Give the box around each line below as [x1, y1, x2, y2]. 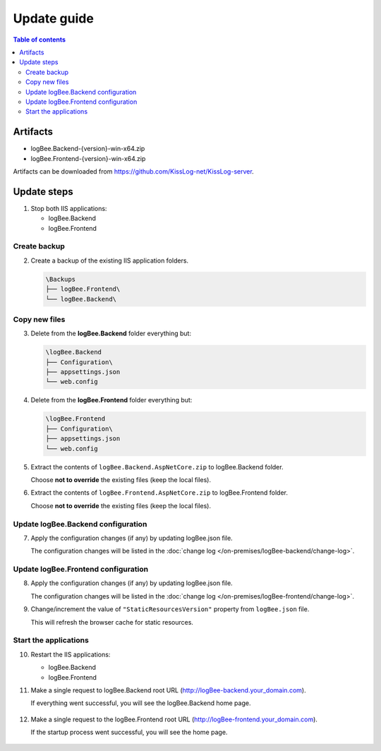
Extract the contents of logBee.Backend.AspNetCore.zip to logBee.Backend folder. [30, 462, 284, 471]
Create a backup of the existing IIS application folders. [30, 256, 189, 265]
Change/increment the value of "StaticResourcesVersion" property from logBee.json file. [30, 605, 310, 613]
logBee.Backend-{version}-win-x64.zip [30, 145, 145, 153]
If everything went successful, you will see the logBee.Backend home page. [30, 699, 251, 707]
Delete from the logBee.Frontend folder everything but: [30, 396, 193, 404]
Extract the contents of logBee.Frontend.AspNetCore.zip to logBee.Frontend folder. [30, 488, 289, 497]
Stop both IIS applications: [30, 204, 107, 212]
